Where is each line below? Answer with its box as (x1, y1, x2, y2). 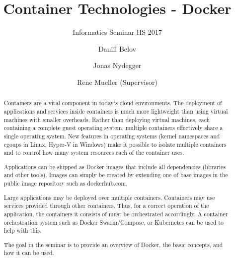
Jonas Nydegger (93, 60, 142, 70)
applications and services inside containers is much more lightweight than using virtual (3, 107, 228, 115)
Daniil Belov (98, 43, 136, 54)
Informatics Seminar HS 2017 (73, 27, 162, 37)
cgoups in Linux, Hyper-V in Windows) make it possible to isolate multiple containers (3, 140, 227, 148)
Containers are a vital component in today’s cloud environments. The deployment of (3, 99, 222, 107)
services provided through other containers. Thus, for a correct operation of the (3, 201, 209, 210)
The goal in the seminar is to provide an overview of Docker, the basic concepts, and (3, 240, 223, 249)
